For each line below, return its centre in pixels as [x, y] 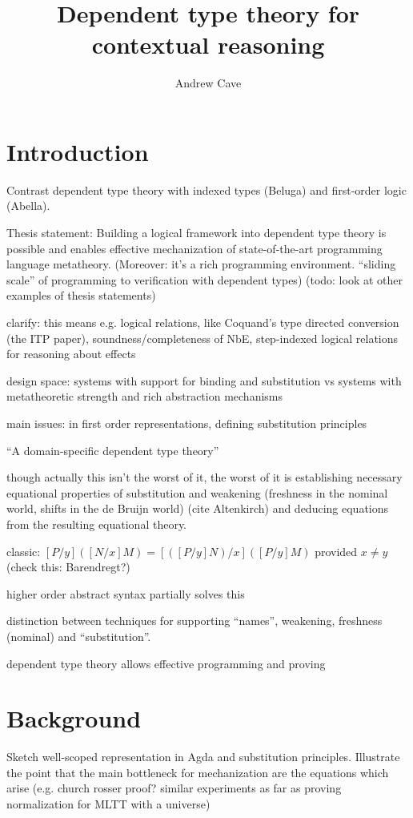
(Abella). [28, 206]
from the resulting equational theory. [97, 524]
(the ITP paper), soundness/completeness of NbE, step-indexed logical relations [202, 338]
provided [336, 551]
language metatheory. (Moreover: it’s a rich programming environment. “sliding [201, 264]
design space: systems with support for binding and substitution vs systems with [204, 380]
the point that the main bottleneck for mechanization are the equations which [198, 772]
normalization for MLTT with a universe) [108, 804]
